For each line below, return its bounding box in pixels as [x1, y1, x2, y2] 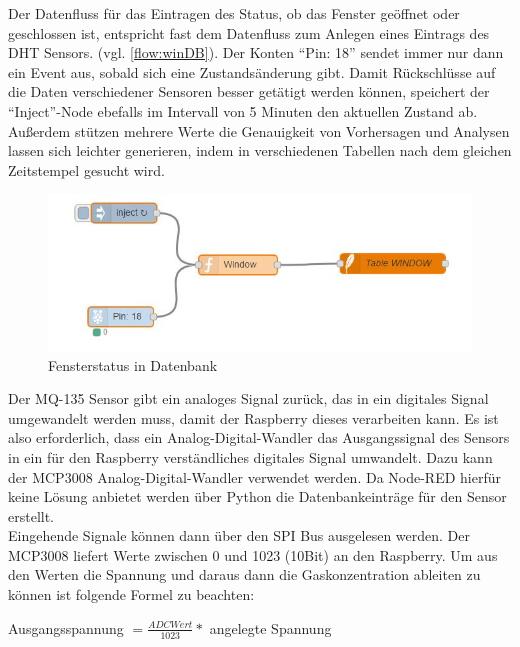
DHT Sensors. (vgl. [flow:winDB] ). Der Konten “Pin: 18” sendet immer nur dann [8, 42, 504, 63]
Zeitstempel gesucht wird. [8, 159, 165, 180]
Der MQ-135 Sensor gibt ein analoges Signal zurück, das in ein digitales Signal [8, 388, 489, 409]
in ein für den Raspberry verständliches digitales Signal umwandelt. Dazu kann [8, 446, 493, 467]
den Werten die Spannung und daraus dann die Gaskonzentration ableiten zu [8, 564, 481, 585]
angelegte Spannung [209, 617, 332, 638]
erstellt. [8, 505, 55, 526]
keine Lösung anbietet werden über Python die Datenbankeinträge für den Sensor [8, 486, 507, 507]
